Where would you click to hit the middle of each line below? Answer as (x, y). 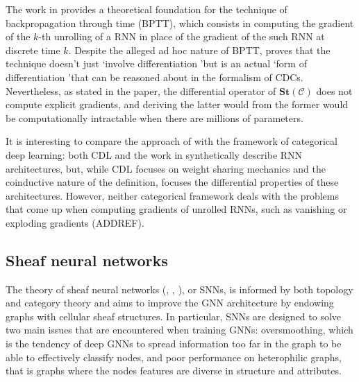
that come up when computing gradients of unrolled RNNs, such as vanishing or (176, 209)
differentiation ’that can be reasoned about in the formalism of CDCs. (155, 77)
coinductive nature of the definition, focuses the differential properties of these (172, 182)
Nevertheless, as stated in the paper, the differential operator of (141, 90)
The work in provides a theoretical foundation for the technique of (147, 9)
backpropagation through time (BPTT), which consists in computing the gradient (180, 23)
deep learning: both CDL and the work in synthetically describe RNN (154, 154)
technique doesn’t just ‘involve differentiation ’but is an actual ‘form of (156, 63)
